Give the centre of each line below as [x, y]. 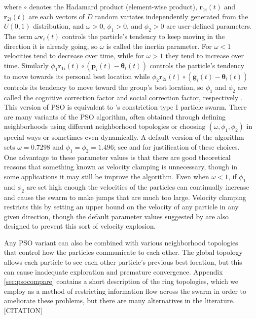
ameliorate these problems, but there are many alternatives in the [103, 300]
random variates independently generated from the [171, 16]
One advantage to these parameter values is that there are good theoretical [117, 157]
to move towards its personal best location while [77, 76]
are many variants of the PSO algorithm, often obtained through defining [115, 116]
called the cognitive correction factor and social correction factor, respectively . [123, 97]
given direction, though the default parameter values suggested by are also [116, 216]
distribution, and [58, 26]
